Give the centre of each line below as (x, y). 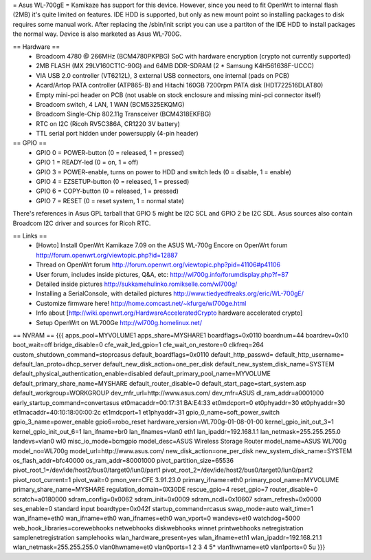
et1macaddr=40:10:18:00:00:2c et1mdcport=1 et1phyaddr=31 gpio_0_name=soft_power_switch (146, 413)
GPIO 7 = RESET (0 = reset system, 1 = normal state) (110, 200)
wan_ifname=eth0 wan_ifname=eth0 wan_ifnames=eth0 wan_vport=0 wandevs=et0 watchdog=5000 (156, 518)
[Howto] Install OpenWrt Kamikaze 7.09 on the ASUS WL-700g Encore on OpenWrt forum (162, 245)
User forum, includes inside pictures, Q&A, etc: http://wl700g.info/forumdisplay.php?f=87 (162, 274)
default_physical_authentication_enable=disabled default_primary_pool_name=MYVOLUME (142, 374)
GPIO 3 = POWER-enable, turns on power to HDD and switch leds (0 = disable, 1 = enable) (164, 172)
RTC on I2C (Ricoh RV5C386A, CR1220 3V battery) (108, 123)
